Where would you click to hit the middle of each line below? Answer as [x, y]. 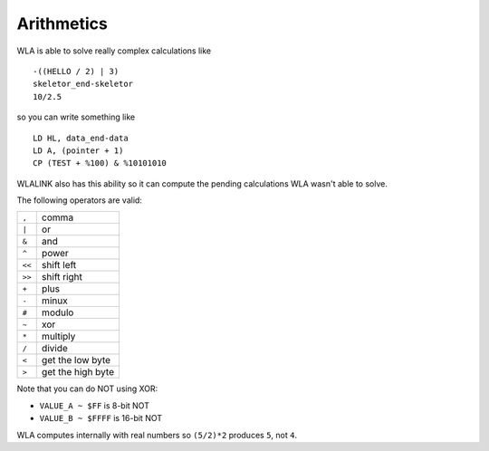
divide [54, 349]
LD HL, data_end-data [81, 138]
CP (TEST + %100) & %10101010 [100, 163]
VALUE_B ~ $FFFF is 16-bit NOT [101, 418]
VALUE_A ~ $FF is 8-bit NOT [94, 405]
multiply [58, 337]
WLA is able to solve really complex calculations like [114, 51]
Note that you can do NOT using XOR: [87, 389]
